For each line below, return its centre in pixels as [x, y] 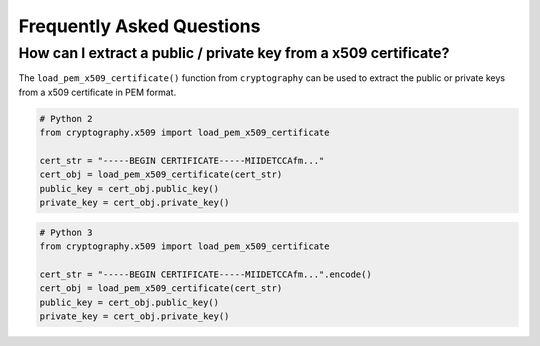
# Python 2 [66, 118]
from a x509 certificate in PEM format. [97, 92]
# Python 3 [66, 232]
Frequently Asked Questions [139, 26]
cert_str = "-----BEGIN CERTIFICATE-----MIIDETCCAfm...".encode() [205, 274]
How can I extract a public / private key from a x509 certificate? [234, 53]
